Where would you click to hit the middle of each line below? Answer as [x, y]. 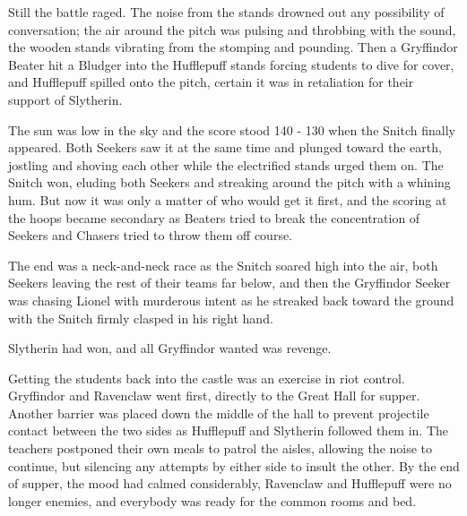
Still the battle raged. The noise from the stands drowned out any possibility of [226, 12]
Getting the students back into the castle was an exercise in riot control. [207, 378]
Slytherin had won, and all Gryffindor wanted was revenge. [170, 348]
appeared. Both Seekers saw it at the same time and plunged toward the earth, [225, 147]
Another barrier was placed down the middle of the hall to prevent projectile [219, 413]
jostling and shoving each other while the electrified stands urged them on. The [226, 164]
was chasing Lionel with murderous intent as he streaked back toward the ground [231, 300]
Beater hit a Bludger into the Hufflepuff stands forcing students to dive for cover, [231, 64]
